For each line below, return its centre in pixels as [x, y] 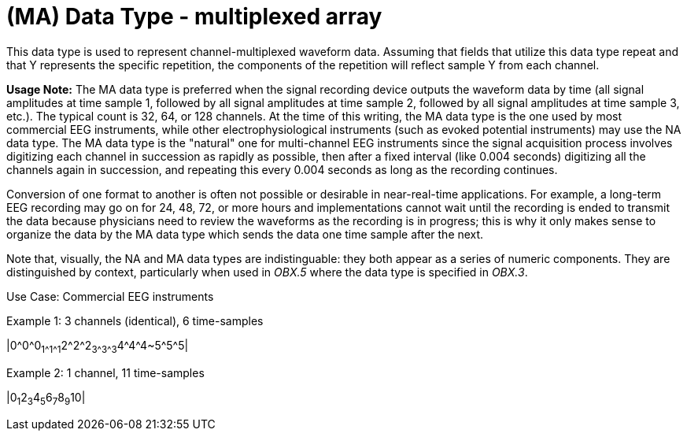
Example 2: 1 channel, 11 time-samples [105, 372]
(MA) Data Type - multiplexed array [194, 17]
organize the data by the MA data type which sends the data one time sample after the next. [245, 234]
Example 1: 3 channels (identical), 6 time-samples [135, 320]
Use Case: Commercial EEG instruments [110, 296]
